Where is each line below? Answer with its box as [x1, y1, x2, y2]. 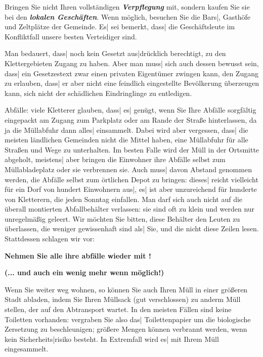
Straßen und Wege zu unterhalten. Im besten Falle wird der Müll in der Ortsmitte [5, 144, 259, 155]
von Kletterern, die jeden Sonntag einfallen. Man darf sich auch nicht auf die [5, 193, 243, 204]
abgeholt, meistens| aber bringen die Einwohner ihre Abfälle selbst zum [5, 154, 226, 165]
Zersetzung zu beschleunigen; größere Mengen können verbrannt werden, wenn [5, 324, 247, 334]
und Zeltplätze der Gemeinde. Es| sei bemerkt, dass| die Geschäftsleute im [5, 21, 235, 32]
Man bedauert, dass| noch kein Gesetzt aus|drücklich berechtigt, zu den [5, 48, 226, 59]
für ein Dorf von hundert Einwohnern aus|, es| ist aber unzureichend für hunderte [5, 184, 257, 194]
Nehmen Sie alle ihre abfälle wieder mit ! [5, 250, 151, 261]
